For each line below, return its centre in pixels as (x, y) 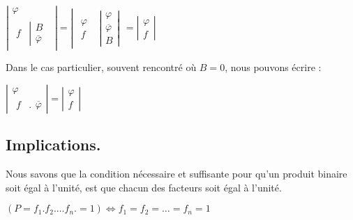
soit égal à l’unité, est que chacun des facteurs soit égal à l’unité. (144, 187)
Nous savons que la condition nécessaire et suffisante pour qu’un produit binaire (176, 174)
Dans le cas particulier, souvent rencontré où (101, 67)
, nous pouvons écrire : (273, 67)
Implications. (53, 144)
